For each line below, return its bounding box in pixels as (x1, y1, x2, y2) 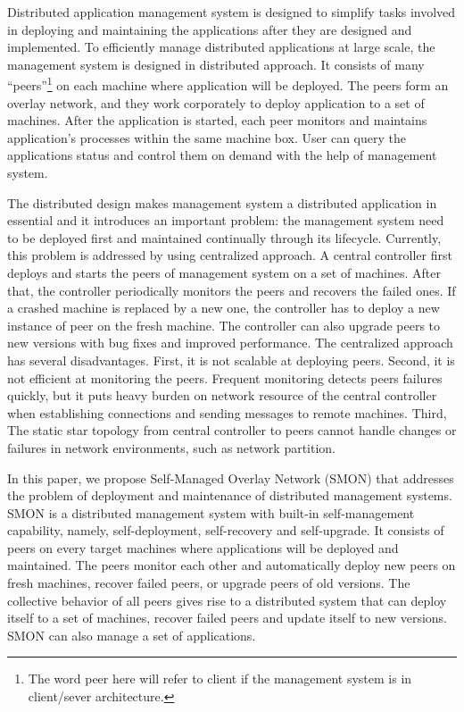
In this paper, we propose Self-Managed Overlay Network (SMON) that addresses (7, 468, 454, 487)
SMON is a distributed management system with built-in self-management (7, 503, 415, 522)
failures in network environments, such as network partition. (7, 438, 336, 457)
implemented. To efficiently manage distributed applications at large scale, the (7, 38, 435, 56)
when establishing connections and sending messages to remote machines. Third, (7, 403, 447, 422)
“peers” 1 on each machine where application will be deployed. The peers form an (7, 73, 449, 95)
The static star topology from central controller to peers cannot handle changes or (7, 421, 457, 440)
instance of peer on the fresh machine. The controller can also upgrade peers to (7, 315, 441, 334)
